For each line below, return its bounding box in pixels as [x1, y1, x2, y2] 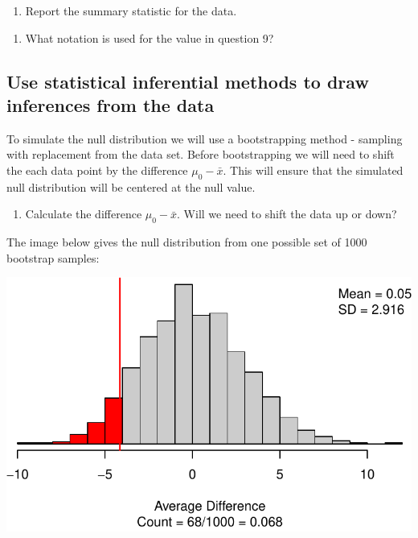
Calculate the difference [25, 205, 142, 222]
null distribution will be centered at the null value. [6, 178, 256, 195]
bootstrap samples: [6, 249, 100, 266]
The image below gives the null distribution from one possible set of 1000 [6, 234, 367, 250]
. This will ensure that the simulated [223, 161, 404, 178]
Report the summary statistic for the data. [25, 2, 237, 19]
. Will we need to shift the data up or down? [177, 205, 397, 222]
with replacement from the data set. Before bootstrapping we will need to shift [6, 146, 395, 163]
